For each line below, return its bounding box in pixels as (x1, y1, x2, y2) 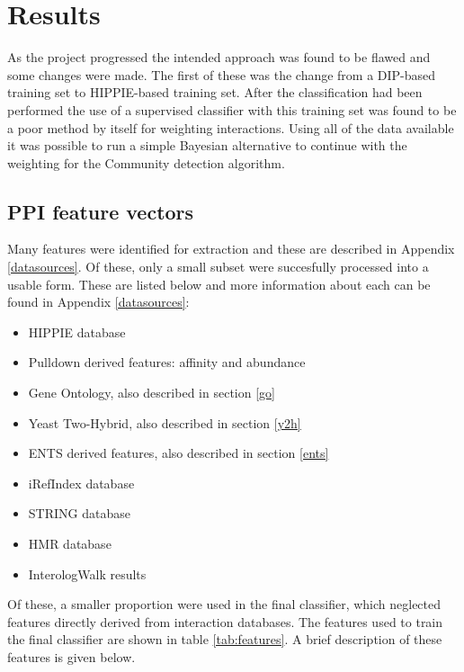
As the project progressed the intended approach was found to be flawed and (7, 48, 431, 67)
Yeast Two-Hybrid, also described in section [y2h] (28, 413, 301, 432)
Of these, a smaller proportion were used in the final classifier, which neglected (7, 595, 442, 614)
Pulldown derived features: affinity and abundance (28, 353, 306, 372)
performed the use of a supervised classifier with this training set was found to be (7, 100, 457, 119)
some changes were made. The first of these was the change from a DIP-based (7, 65, 436, 84)
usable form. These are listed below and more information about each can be (7, 274, 431, 293)
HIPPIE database (28, 322, 126, 341)
